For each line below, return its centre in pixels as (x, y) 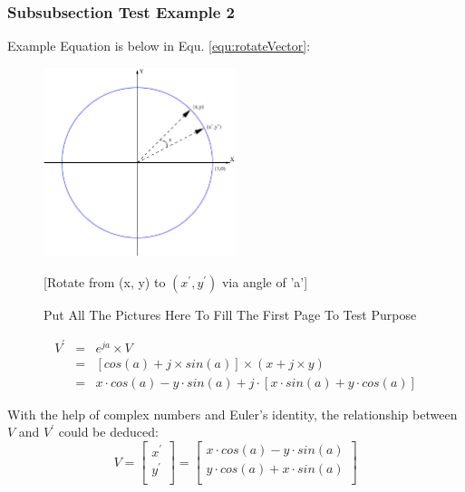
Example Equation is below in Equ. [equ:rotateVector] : (159, 46)
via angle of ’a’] (265, 281)
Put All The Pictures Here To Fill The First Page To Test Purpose (230, 314)
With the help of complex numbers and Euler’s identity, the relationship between (232, 414)
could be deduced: (108, 432)
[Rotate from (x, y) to (105, 281)
